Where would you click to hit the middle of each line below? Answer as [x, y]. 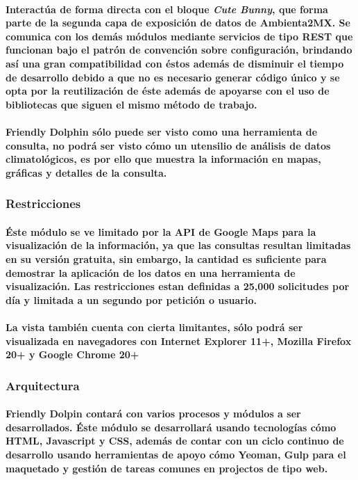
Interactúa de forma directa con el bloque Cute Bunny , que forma [167, 9]
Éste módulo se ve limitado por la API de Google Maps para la [161, 231]
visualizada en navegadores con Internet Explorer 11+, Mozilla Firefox [179, 341]
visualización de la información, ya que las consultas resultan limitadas [178, 245]
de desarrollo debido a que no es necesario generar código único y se [173, 77]
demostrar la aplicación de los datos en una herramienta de [151, 272]
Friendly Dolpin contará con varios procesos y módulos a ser [153, 414]
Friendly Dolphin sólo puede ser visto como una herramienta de [162, 131]
